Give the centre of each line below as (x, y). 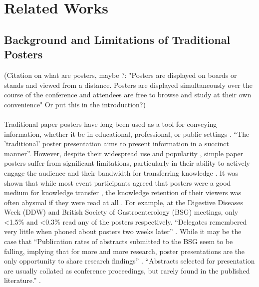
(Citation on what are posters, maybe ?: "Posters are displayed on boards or (121, 75)
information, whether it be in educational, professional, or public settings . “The (127, 134)
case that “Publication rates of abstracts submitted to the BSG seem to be (119, 241)
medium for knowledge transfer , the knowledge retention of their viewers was (123, 192)
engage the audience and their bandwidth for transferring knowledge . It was (121, 172)
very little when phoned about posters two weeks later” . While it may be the (123, 231)
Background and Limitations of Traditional (117, 39)
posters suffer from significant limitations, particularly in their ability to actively (127, 163)
